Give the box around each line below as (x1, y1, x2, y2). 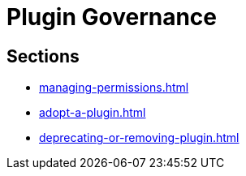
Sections (6, 45, 80, 67)
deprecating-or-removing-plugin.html (39, 131, 240, 145)
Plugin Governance (6, 3, 218, 31)
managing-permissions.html (39, 80, 189, 95)
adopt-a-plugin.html (39, 105, 146, 120)
